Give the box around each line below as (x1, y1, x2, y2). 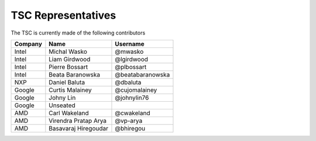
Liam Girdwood (49, 55, 91, 63)
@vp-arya (115, 116, 143, 125)
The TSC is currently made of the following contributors (11, 29, 146, 36)
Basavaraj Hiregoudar (49, 124, 108, 132)
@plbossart (115, 63, 147, 71)
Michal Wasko (49, 47, 87, 56)
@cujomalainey (115, 85, 157, 94)
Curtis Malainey (49, 85, 92, 94)
